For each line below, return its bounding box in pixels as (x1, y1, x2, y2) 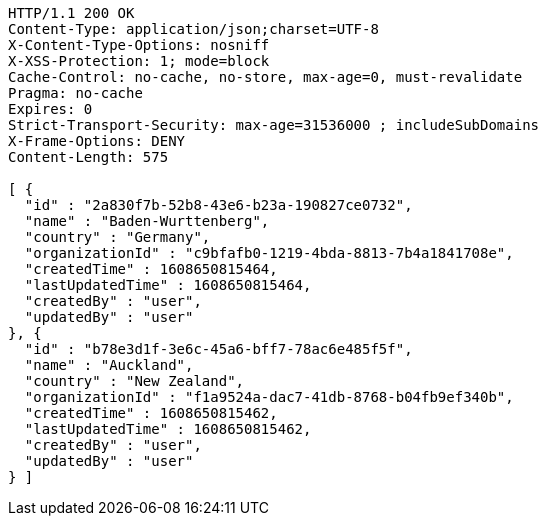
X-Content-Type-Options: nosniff (8, 37, 270, 53)
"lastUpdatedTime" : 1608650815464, (24, 277, 312, 293)
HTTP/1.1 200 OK (8, 5, 135, 21)
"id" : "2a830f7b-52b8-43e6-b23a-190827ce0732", (24, 197, 413, 213)
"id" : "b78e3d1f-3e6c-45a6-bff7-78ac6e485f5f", (24, 341, 413, 357)
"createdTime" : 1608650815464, (24, 261, 278, 277)
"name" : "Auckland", (24, 357, 194, 373)
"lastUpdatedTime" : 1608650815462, (24, 421, 312, 437)
